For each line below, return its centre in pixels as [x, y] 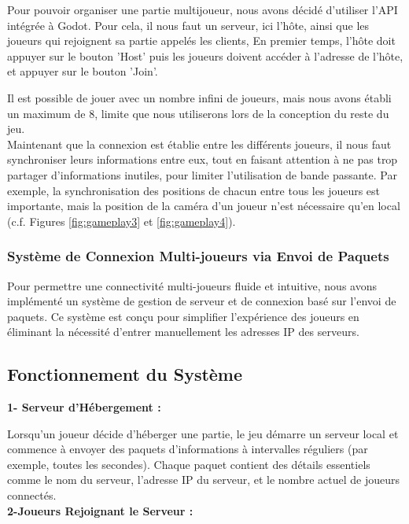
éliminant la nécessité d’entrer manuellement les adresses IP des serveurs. [183, 332]
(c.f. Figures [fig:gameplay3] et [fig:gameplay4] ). [122, 221]
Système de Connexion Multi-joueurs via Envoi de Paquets [198, 256]
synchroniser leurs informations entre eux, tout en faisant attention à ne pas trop [203, 159]
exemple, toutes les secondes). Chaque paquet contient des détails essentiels [189, 464]
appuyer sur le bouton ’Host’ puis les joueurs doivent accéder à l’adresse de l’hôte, [205, 55]
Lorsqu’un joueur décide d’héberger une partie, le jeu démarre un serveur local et [203, 433]
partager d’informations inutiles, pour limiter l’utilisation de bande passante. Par [202, 174]
